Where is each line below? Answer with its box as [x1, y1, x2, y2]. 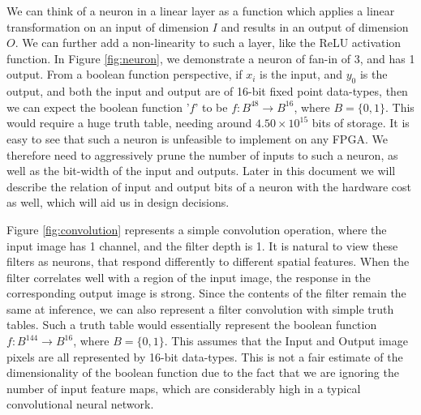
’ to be [195, 98, 228, 115]
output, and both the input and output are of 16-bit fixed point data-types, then [6, 83, 408, 100]
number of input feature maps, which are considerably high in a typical [6, 379, 361, 396]
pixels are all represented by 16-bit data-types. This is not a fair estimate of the [6, 348, 403, 365]
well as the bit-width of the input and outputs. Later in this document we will [6, 162, 396, 179]
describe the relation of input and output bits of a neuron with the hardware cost [6, 178, 412, 195]
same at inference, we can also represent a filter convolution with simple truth [6, 300, 394, 317]
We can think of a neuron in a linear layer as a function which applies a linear [6, 2, 395, 19]
